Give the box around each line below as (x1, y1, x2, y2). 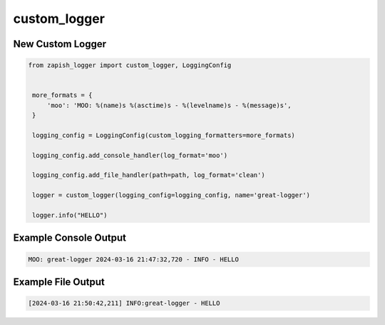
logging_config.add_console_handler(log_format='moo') (32, 151, 228, 159)
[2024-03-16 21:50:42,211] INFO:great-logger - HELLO (28, 299, 220, 307)
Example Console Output (13, 232, 126, 244)
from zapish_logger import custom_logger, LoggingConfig (28, 61, 232, 69)
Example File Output (13, 276, 105, 289)
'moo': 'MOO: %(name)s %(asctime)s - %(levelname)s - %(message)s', (46, 101, 292, 109)
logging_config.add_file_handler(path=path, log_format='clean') (32, 171, 265, 179)
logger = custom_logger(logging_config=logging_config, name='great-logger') (32, 191, 310, 199)
